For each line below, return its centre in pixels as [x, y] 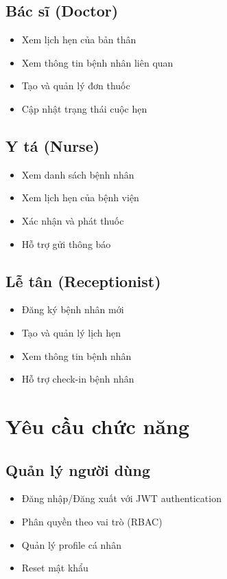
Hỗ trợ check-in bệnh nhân [78, 379]
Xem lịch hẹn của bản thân [79, 39]
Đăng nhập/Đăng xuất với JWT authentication [121, 498]
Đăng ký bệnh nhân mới [73, 309]
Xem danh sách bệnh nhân [78, 174]
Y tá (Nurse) [53, 145]
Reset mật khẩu [55, 568]
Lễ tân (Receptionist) [83, 281]
